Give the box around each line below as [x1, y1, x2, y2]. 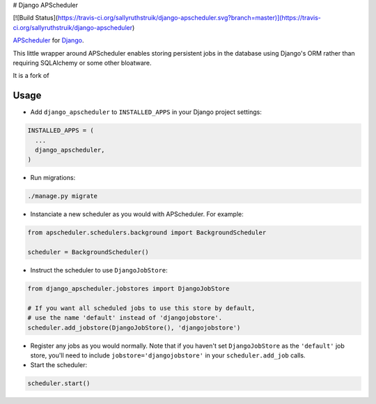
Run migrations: [30, 174, 76, 182]
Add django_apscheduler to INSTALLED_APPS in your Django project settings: [30, 108, 263, 116]
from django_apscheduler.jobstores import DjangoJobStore [27, 285, 230, 293]
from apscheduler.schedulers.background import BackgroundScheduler [27, 229, 267, 236]
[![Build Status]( [13, 14, 58, 22]
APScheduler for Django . [13, 36, 84, 45]
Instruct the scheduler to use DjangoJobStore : [30, 266, 169, 275]
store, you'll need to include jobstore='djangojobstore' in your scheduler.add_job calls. [30, 351, 306, 359]
